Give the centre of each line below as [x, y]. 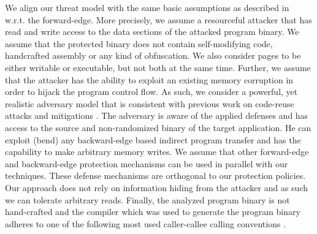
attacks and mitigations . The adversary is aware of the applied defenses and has [157, 115]
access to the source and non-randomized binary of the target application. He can [158, 127]
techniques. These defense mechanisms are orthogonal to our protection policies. [155, 175]
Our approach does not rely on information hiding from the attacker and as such [157, 187]
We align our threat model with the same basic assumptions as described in [147, 7]
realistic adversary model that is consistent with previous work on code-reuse [150, 103]
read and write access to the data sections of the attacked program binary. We [152, 32]
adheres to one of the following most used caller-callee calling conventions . [146, 223]
